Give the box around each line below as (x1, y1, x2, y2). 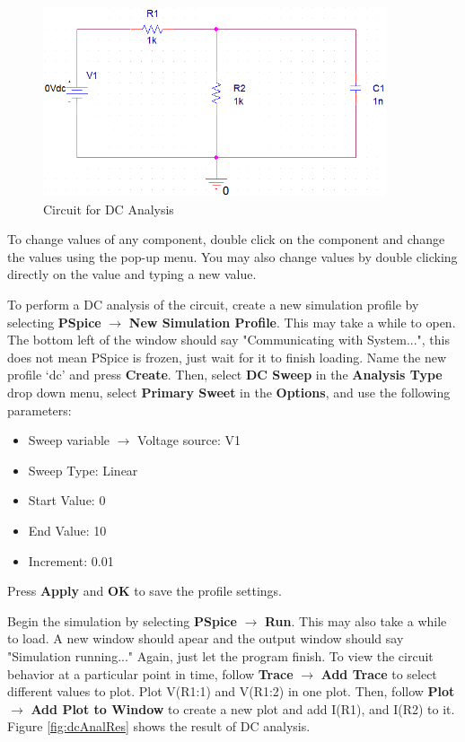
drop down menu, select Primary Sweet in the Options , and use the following (7, 383, 451, 401)
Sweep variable (28, 431, 110, 450)
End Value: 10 (28, 520, 107, 539)
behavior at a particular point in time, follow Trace (7, 664, 294, 683)
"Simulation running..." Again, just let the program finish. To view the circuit (7, 646, 434, 665)
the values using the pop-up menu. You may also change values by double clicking (7, 247, 458, 266)
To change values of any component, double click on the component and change (7, 230, 445, 249)
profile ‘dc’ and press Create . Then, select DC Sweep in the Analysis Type (7, 365, 443, 384)
